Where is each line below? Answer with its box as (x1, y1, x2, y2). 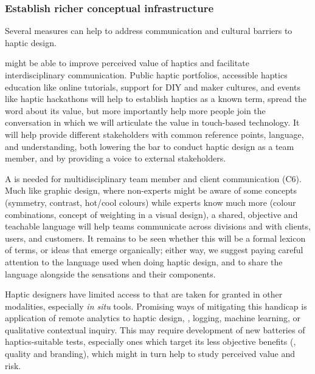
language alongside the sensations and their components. (5, 267, 216, 280)
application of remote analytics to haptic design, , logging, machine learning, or (5, 311, 301, 324)
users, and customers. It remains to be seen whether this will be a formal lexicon (5, 231, 306, 244)
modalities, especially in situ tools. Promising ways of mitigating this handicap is (5, 299, 307, 312)
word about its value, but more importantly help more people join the (5, 104, 266, 117)
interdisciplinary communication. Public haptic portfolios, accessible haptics (5, 69, 288, 81)
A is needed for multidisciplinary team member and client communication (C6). (5, 172, 302, 185)
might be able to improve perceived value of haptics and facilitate (5, 56, 249, 69)
